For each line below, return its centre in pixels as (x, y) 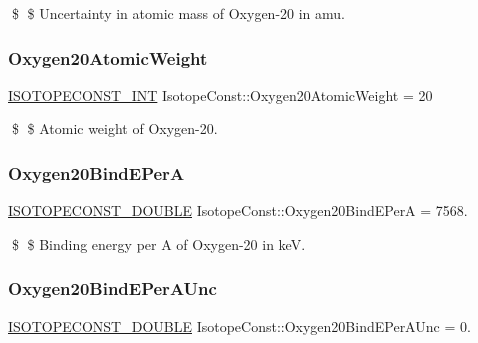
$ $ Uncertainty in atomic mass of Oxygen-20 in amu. (178, 13)
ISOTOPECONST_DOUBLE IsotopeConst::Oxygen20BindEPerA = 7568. (238, 210)
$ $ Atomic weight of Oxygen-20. (114, 128)
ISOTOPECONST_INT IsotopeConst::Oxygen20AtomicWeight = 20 (220, 94)
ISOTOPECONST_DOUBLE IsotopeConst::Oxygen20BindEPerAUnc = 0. (239, 325)
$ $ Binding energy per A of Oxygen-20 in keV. (158, 243)
